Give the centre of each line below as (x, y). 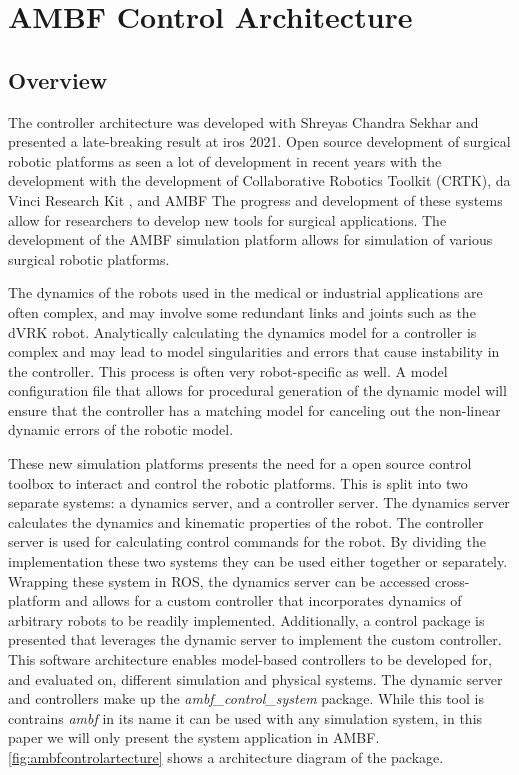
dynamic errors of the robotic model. (121, 429)
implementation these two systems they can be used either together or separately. (258, 561)
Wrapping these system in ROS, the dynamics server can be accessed (219, 580)
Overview (58, 79)
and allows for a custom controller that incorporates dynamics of (263, 600)
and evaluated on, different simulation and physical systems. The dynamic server (255, 678)
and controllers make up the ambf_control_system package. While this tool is (246, 698)
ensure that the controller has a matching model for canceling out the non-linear (254, 409)
